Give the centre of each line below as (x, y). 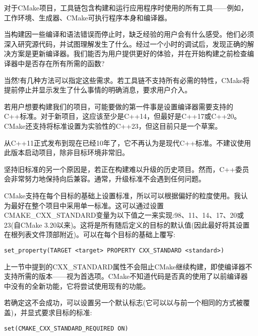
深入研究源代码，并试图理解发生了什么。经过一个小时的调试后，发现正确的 (126, 43)
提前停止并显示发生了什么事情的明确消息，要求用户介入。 (98, 90)
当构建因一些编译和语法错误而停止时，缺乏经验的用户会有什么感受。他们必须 (129, 34)
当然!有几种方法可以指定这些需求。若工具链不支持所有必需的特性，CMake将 (127, 80)
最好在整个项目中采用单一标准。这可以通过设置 (87, 205)
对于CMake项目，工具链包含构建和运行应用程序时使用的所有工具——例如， (126, 7)
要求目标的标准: (67, 312)
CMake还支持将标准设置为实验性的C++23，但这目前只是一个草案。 (113, 126)
